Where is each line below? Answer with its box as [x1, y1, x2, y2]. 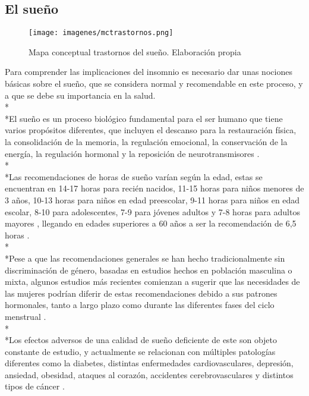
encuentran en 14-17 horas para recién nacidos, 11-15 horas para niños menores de [5, 182, 304, 194]
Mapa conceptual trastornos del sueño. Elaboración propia [29, 45, 241, 58]
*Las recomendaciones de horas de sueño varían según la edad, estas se [5, 170, 263, 183]
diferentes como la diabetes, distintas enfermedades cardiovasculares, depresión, [5, 357, 294, 369]
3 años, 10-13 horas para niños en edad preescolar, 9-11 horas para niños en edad [5, 193, 300, 206]
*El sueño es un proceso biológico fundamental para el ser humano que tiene [5, 112, 283, 124]
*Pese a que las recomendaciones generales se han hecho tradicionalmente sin [5, 252, 285, 264]
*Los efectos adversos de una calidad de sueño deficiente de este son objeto [5, 334, 278, 346]
